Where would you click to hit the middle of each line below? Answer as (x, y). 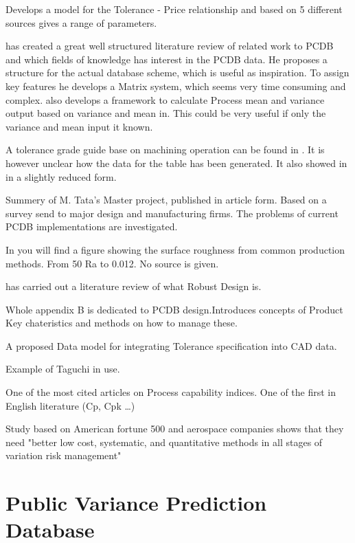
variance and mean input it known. (79, 126)
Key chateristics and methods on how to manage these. (122, 323)
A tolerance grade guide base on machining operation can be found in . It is (165, 149)
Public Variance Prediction (136, 503)
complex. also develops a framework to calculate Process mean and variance (165, 99)
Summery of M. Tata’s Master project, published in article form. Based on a (166, 200)
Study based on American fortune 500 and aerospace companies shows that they (175, 429)
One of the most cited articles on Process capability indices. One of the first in (171, 392)
